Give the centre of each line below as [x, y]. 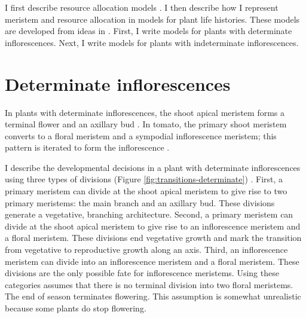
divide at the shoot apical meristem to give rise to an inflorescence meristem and [153, 226]
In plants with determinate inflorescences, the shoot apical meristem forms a [145, 112]
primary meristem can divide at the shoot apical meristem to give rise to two [146, 191]
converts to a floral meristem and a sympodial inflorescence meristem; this [141, 135]
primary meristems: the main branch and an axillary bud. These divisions [140, 202]
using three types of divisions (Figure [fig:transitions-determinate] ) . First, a [144, 179]
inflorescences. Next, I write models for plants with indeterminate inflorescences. [152, 42]
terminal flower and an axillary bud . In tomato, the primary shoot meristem [146, 124]
